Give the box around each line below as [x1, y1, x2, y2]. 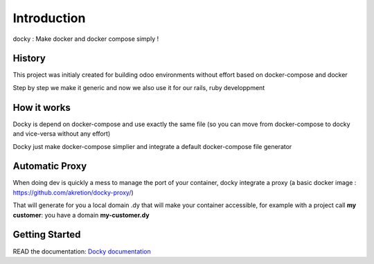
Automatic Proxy [12, 160, 87, 173]
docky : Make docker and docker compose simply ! [12, 35, 159, 43]
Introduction [12, 10, 86, 26]
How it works [12, 101, 71, 114]
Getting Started [12, 229, 81, 240]
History [12, 53, 46, 64]
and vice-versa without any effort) [12, 130, 111, 138]
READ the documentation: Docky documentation [12, 247, 152, 256]
